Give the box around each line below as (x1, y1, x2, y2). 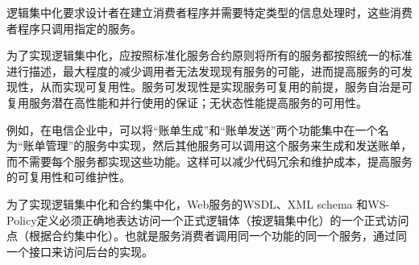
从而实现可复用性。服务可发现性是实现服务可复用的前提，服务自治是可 (39, 78, 413, 95)
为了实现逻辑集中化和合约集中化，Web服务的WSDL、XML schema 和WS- (6, 195, 390, 212)
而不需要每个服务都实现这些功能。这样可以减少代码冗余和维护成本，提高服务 (6, 152, 413, 169)
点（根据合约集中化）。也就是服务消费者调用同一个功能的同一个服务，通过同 (6, 227, 407, 244)
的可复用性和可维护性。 (6, 168, 131, 185)
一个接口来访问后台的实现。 (6, 242, 153, 259)
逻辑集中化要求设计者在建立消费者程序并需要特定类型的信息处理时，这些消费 (6, 4, 413, 20)
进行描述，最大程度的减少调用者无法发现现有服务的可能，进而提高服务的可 (6, 62, 401, 79)
